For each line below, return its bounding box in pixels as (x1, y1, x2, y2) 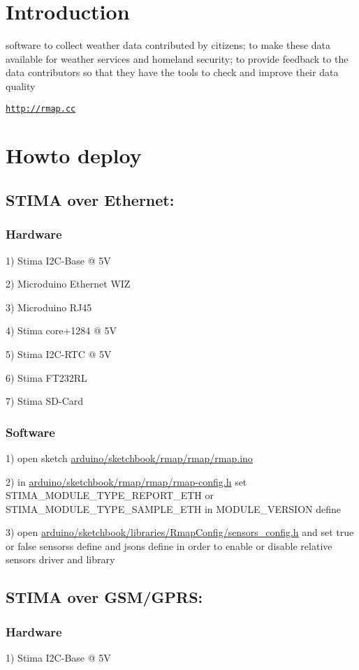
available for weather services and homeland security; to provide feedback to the (6, 51, 349, 66)
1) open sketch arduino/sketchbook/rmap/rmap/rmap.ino (6, 450, 253, 465)
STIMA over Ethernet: (6, 188, 175, 210)
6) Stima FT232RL (6, 370, 87, 385)
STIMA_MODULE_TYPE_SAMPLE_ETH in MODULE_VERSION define (6, 501, 341, 516)
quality (6, 78, 36, 93)
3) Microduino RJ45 (6, 299, 92, 314)
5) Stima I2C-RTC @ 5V (6, 346, 112, 361)
